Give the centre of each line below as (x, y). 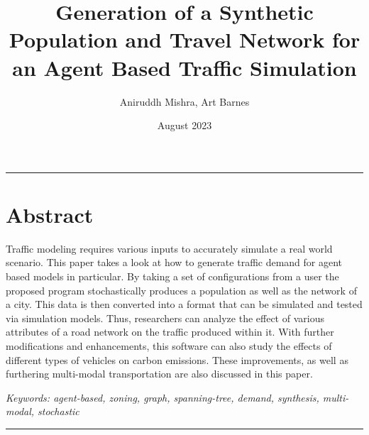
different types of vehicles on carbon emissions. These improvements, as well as (177, 359)
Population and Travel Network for (184, 39)
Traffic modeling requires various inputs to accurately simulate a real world (169, 248)
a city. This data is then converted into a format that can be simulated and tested (184, 304)
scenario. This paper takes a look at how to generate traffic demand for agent (174, 262)
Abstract (50, 214)
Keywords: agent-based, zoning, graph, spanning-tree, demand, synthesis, (163, 397)
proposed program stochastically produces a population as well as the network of (181, 290)
